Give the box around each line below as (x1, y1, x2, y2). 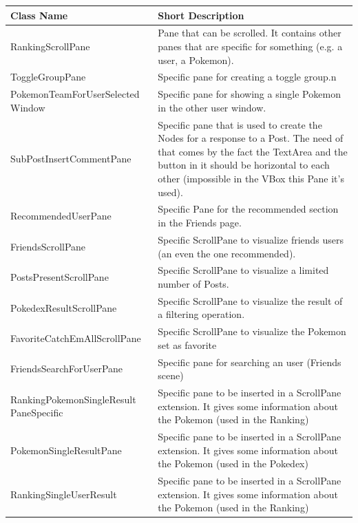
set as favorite (158, 337, 217, 352)
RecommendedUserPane (10, 209, 112, 223)
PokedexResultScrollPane (10, 300, 117, 314)
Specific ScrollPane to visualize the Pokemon (158, 324, 346, 339)
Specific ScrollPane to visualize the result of (158, 293, 343, 308)
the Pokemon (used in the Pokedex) (158, 456, 308, 471)
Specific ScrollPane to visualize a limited (158, 263, 329, 277)
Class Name (10, 8, 68, 22)
